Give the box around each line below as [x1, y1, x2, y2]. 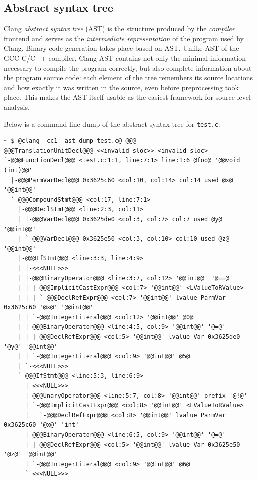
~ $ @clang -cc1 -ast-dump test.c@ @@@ [4, 137, 136, 145]
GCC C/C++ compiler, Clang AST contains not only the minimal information [4, 52, 246, 63]
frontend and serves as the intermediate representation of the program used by [4, 33, 244, 43]
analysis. [4, 101, 30, 112]
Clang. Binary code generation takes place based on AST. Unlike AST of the [4, 43, 239, 53]
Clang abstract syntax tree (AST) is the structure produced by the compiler [4, 23, 235, 34]
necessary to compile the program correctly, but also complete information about [4, 62, 252, 73]
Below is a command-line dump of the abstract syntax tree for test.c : [4, 118, 220, 129]
